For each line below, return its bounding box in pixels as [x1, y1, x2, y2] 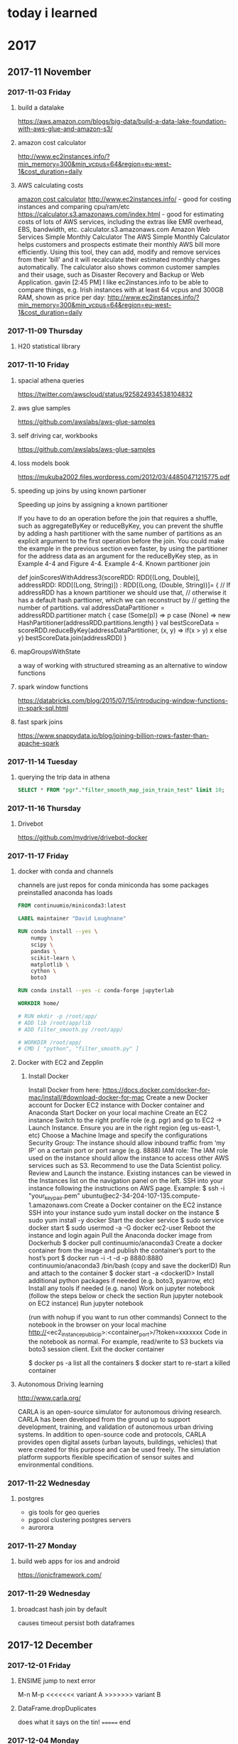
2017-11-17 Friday [7, 851, 69, 861]
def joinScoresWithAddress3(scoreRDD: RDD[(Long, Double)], [17, 573, 200, 581]
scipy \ [31, 941, 53, 948]
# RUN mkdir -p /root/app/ [17, 1012, 98, 1020]
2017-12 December [7, 1639, 93, 1652]
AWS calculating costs [17, 181, 84, 190]
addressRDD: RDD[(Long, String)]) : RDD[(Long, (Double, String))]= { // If [17, 580, 231, 589]
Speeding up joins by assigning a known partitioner [17, 500, 168, 509]
